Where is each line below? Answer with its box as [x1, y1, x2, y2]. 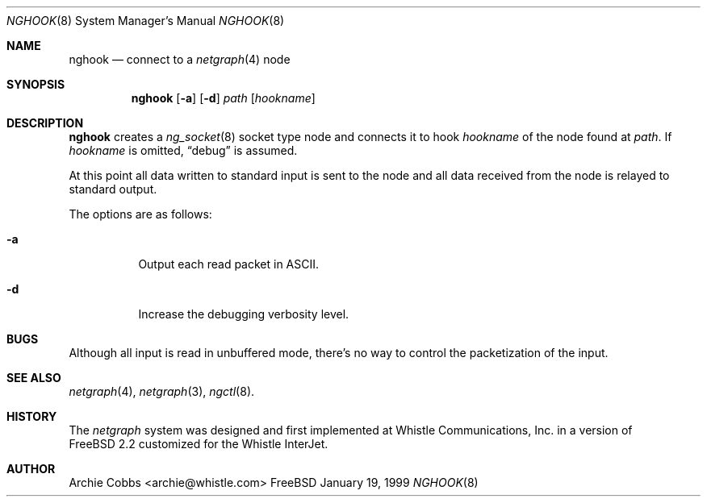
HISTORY [6, 409, 57, 423]
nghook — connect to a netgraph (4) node [69, 52, 291, 66]
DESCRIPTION [6, 116, 84, 130]
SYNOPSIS [6, 77, 65, 91]
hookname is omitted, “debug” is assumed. [69, 143, 298, 157]
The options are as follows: [69, 207, 212, 221]
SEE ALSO [6, 371, 61, 385]
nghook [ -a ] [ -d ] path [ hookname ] [131, 91, 316, 105]
